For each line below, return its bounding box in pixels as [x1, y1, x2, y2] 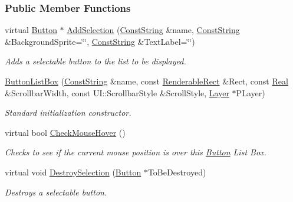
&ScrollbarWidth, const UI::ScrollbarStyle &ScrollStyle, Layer [5, 86, 229, 99]
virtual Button [5, 24, 57, 36]
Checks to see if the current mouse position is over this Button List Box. [5, 146, 266, 158]
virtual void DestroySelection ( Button [5, 165, 141, 178]
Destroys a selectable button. [5, 185, 107, 198]
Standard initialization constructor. [5, 106, 131, 119]
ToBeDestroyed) [147, 165, 206, 178]
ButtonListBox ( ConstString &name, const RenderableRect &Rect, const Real [5, 75, 288, 87]
